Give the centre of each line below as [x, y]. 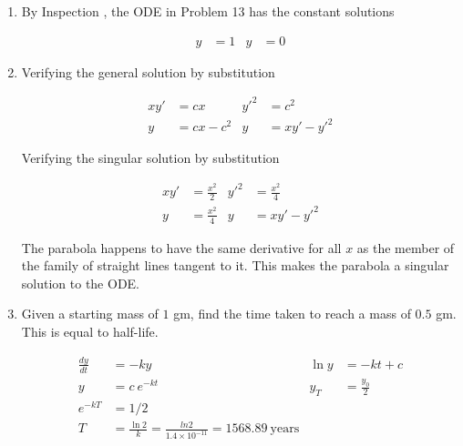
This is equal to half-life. [90, 331]
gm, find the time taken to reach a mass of [292, 314]
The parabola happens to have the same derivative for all [181, 247]
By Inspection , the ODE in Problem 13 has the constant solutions [208, 11]
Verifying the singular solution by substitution [150, 158]
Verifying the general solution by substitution [148, 71]
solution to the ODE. [81, 283]
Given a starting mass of [90, 314]
